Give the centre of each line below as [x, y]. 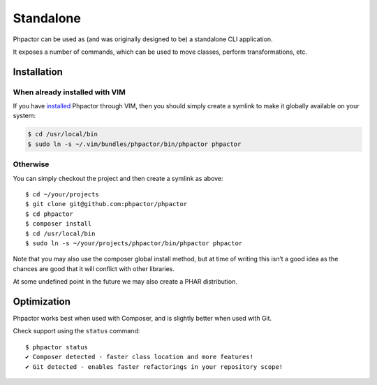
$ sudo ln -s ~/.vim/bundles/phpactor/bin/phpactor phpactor [134, 144]
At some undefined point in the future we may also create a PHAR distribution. [125, 282]
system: [24, 116]
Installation [38, 72]
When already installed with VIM [69, 92]
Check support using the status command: [76, 331]
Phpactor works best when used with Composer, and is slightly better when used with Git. [142, 319]
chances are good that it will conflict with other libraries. [94, 268]
